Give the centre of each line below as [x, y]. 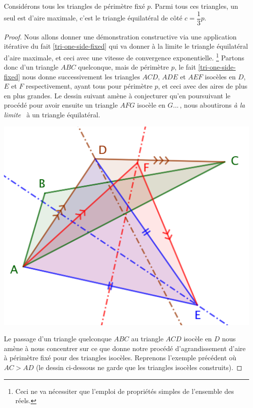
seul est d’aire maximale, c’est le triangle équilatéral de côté [93, 18]
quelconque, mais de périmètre [123, 67]
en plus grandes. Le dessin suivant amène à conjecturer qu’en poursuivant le [117, 95]
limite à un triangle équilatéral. [52, 115]
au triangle [147, 339]
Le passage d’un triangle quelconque [58, 339]
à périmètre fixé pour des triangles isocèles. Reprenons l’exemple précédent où [120, 358]
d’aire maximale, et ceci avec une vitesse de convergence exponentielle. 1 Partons [124, 56]
